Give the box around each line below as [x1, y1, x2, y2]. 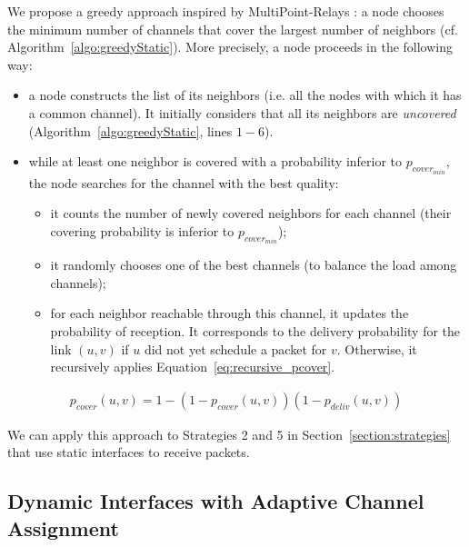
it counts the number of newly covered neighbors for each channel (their [50, 204, 452, 223]
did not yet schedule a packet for [144, 339, 327, 358]
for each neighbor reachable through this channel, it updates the [50, 303, 409, 323]
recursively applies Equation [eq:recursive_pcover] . [50, 357, 335, 376]
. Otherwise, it [336, 339, 417, 358]
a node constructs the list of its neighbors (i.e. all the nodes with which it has [28, 85, 462, 104]
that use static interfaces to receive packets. [7, 443, 250, 462]
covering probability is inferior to [50, 221, 234, 240]
